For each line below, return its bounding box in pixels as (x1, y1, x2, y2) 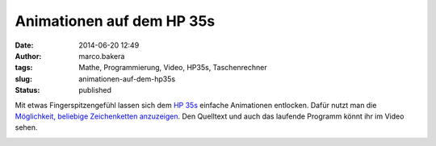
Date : (15, 40, 34, 50)
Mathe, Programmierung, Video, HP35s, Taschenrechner (78, 63, 268, 73)
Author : (15, 51, 42, 60)
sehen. (15, 123, 38, 132)
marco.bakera (78, 51, 125, 60)
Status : (15, 86, 40, 95)
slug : (15, 73, 32, 84)
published (78, 86, 112, 95)
